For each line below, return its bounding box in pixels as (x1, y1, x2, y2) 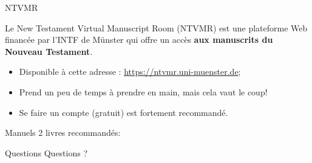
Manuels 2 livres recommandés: (5, 126, 121, 139)
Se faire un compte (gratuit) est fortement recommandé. (19, 106, 228, 118)
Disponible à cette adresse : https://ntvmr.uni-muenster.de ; (19, 65, 241, 78)
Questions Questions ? (5, 146, 88, 159)
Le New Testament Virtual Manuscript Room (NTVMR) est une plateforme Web (5, 21, 308, 34)
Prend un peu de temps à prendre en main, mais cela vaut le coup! (19, 85, 268, 98)
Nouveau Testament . (5, 45, 93, 57)
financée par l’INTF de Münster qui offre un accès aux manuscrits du (5, 33, 273, 46)
